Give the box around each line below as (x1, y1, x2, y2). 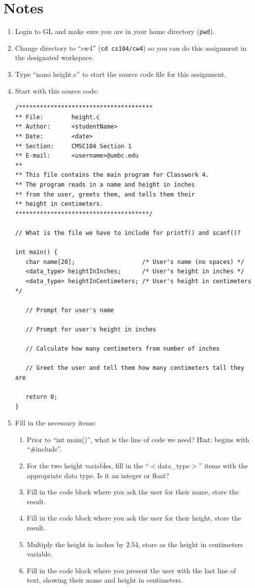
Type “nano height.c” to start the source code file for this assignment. (15, 69, 226, 79)
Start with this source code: (15, 85, 99, 96)
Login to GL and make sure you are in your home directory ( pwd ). (15, 26, 215, 36)
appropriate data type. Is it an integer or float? (27, 470, 169, 480)
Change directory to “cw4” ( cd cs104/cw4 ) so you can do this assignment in (15, 42, 247, 53)
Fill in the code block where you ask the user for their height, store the (27, 513, 241, 523)
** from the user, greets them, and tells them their (15, 191, 195, 198)
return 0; (26, 393, 58, 401)
